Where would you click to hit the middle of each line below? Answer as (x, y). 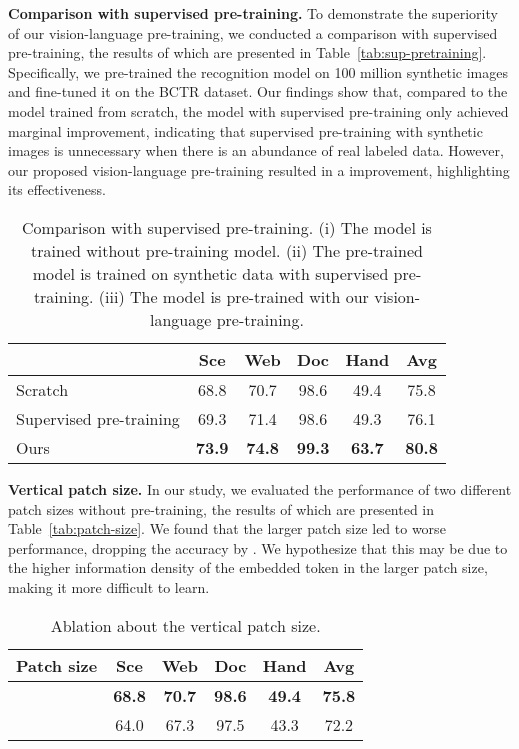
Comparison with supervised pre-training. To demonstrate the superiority (253, 13)
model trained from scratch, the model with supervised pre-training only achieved (258, 110)
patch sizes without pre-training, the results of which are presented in (221, 508)
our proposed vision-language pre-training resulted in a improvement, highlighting (259, 169)
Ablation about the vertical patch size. (185, 625)
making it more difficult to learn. (109, 586)
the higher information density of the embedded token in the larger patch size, (248, 567)
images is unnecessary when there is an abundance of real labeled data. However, (256, 150)
